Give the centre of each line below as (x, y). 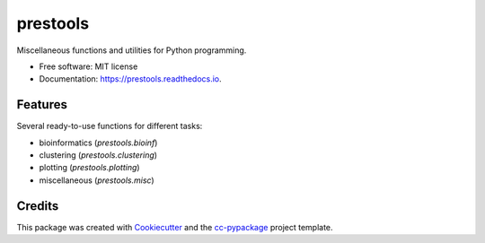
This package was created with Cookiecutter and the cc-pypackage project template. (175, 227)
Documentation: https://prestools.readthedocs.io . (130, 79)
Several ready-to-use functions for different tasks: (110, 126)
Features (42, 104)
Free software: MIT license (88, 66)
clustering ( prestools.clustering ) (98, 155)
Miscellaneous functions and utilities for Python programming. (132, 50)
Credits (38, 206)
